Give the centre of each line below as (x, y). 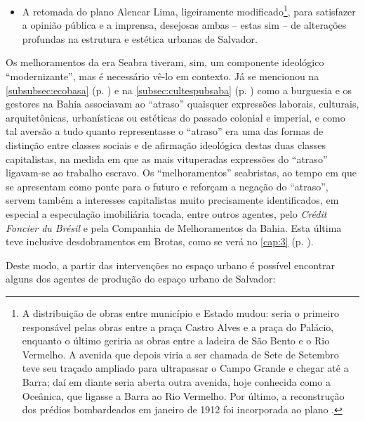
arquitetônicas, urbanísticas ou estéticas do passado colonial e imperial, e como (175, 117)
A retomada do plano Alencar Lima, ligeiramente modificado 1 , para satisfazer (189, 10)
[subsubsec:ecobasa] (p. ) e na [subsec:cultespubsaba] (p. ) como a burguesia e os (179, 90)
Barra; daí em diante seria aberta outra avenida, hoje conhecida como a (176, 381)
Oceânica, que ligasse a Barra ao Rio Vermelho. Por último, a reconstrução (183, 395)
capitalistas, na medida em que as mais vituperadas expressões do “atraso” (167, 158)
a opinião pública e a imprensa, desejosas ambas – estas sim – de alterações (184, 25)
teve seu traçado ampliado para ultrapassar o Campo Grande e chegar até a (185, 368)
